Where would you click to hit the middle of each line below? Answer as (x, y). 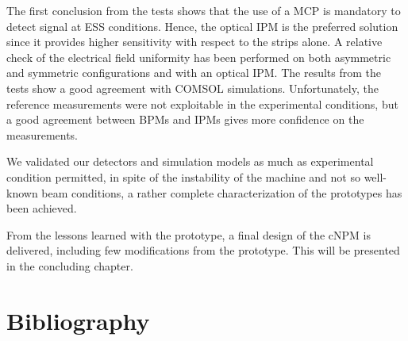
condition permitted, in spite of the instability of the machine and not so (183, 176)
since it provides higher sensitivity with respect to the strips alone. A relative (194, 42)
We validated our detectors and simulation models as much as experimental (190, 161)
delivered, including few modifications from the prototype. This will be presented (203, 250)
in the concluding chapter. (70, 265)
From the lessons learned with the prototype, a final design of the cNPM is (189, 234)
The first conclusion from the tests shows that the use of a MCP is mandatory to (204, 10)
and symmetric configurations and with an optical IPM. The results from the (194, 73)
